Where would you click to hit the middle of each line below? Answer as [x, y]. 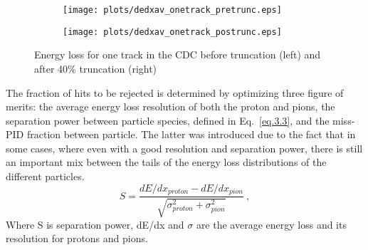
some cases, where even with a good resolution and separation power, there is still [184, 148]
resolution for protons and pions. [77, 238]
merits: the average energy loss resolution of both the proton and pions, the [170, 106]
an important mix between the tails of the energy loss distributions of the [166, 162]
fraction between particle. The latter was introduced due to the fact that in [191, 134]
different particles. [45, 176]
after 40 [51, 68]
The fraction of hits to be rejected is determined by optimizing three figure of [175, 92]
